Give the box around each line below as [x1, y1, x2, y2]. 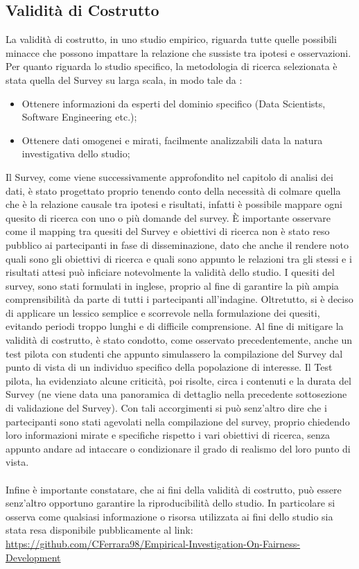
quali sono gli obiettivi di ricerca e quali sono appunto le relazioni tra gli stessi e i [6, 251, 352, 265]
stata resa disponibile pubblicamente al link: [6, 523, 193, 537]
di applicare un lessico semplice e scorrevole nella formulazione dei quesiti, [6, 305, 320, 319]
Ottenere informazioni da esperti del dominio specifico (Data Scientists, [21, 96, 326, 110]
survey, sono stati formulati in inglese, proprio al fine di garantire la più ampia [6, 278, 339, 292]
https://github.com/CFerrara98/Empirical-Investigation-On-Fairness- [6, 536, 301, 550]
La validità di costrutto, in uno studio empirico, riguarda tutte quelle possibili [6, 32, 337, 46]
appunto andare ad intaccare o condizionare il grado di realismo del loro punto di [6, 441, 351, 455]
